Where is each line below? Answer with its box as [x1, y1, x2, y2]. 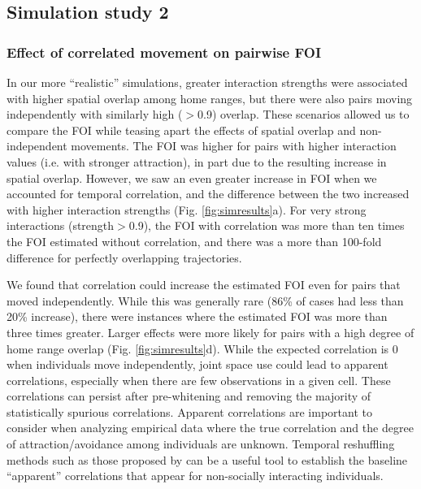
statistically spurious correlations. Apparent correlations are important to [7, 403, 372, 420]
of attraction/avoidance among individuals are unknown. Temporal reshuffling [7, 435, 395, 452]
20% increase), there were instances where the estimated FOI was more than [7, 308, 388, 325]
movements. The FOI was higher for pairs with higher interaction [71, 137, 397, 154]
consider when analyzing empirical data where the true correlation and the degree [7, 419, 414, 436]
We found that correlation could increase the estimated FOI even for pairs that [7, 276, 401, 293]
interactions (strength [7, 217, 115, 234]
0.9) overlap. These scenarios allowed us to [197, 106, 410, 123]
